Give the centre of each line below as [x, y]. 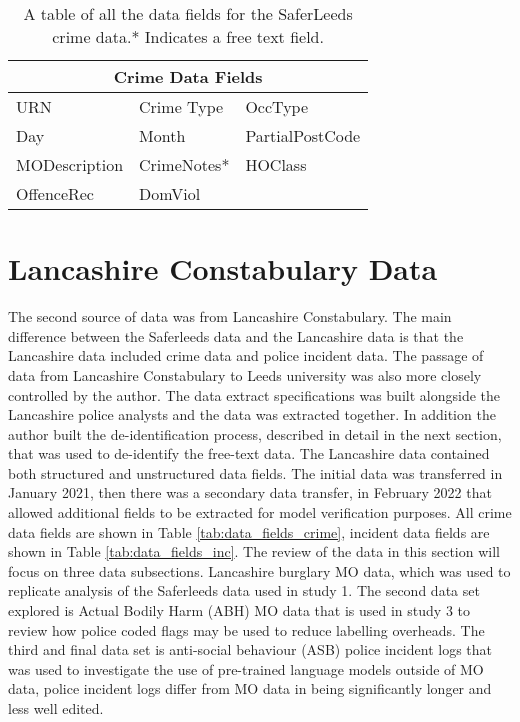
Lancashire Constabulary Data [223, 268]
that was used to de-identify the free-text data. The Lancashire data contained [249, 453]
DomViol [170, 193]
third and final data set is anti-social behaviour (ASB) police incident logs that [250, 649]
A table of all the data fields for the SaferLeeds [188, 13]
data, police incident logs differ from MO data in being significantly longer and [250, 688]
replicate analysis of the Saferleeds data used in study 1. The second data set [244, 590]
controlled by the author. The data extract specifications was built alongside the [254, 394]
